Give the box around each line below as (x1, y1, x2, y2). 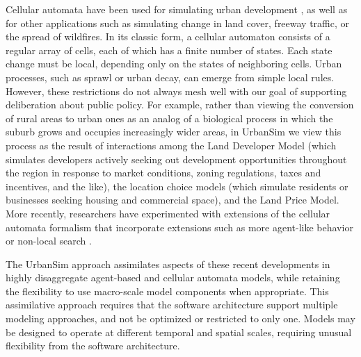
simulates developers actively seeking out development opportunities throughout (6, 151, 347, 166)
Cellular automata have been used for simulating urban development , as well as (6, 2, 348, 16)
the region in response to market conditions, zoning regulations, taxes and (6, 165, 321, 180)
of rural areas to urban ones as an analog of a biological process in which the (6, 110, 333, 125)
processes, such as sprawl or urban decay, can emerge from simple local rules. (6, 69, 335, 84)
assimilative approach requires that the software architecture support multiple (6, 297, 338, 312)
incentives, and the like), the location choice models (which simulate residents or (6, 178, 348, 193)
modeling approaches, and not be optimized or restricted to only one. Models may (6, 311, 355, 326)
